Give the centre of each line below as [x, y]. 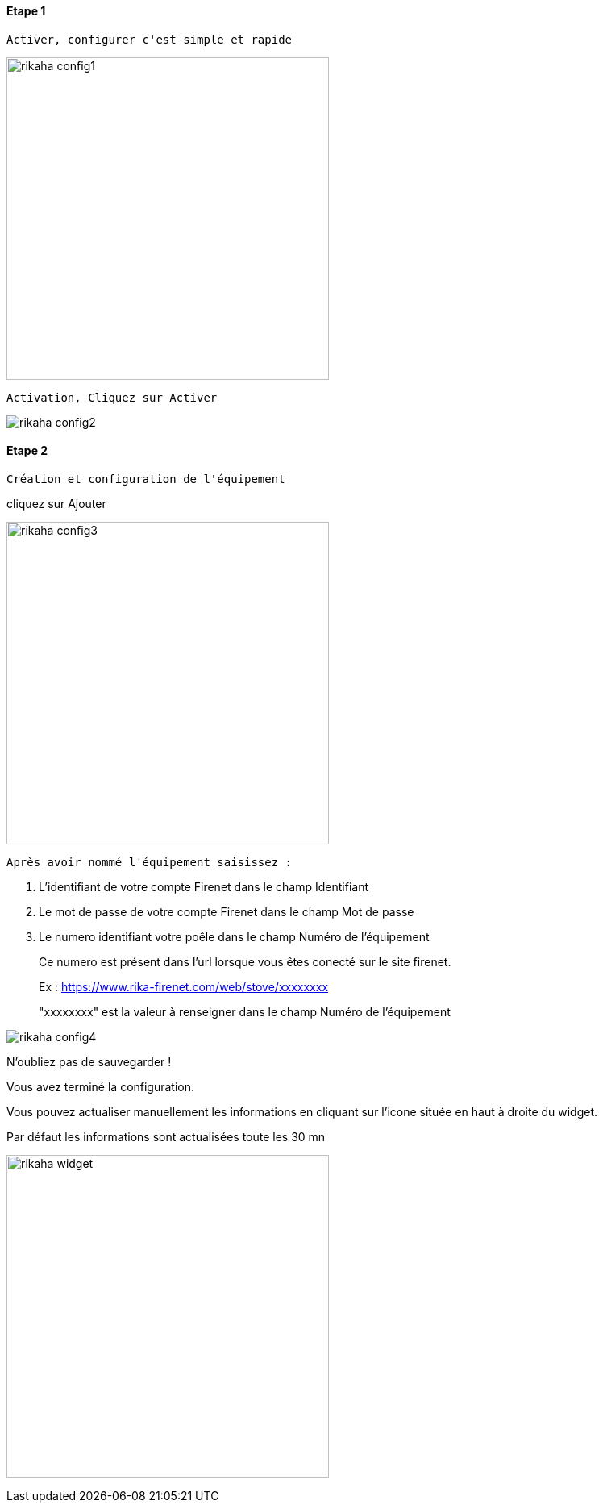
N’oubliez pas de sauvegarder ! [89, 1061]
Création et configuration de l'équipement [146, 479]
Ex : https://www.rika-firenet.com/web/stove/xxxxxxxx [184, 986]
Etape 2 [27, 451]
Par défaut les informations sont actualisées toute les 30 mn [166, 1136]
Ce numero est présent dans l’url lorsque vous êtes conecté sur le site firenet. [245, 961]
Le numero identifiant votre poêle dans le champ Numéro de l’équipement [234, 936]
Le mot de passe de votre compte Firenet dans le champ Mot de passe [227, 911]
